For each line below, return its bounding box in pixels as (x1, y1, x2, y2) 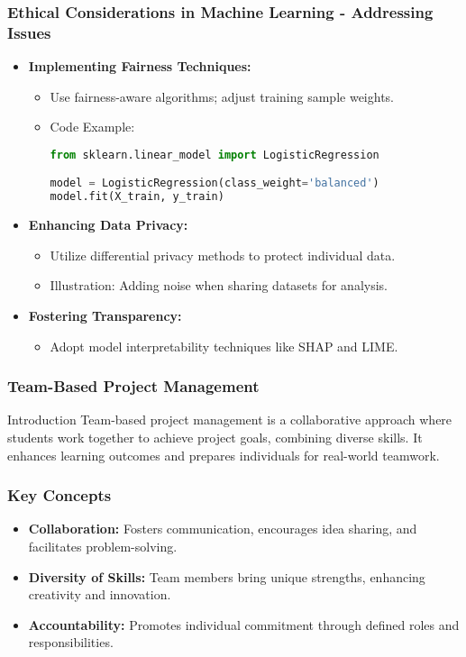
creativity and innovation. (28, 585, 171, 604)
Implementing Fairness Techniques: (28, 57, 251, 76)
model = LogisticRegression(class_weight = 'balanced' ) (50, 177, 379, 190)
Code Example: (50, 117, 135, 136)
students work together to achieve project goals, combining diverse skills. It (7, 427, 423, 446)
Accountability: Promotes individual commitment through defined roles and (28, 615, 460, 634)
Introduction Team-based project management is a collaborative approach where (7, 410, 452, 429)
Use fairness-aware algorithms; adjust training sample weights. (50, 87, 394, 105)
